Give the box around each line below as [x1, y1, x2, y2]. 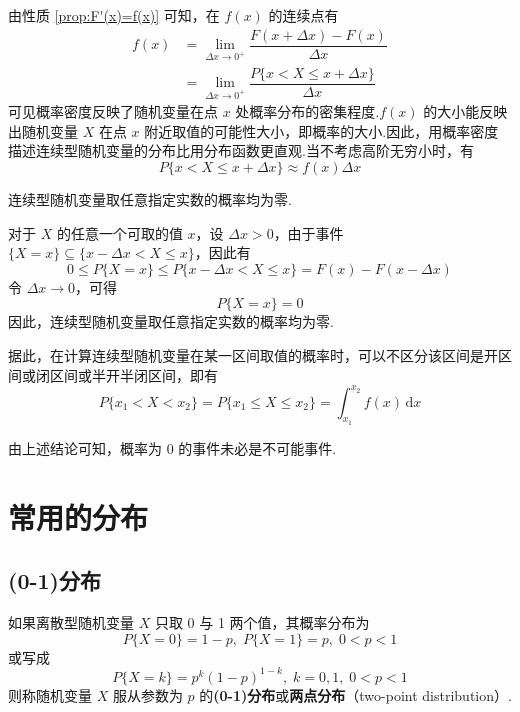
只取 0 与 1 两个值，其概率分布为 [154, 611, 370, 632]
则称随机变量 [8, 684, 92, 705]
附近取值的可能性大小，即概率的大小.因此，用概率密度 [144, 120, 499, 141]
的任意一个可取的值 [56, 222, 183, 243]
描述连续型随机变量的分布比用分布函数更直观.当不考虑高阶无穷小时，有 [8, 140, 474, 161]
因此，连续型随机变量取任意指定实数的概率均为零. [8, 311, 334, 332]
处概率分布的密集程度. [235, 101, 380, 122]
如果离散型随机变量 [8, 611, 134, 632]
